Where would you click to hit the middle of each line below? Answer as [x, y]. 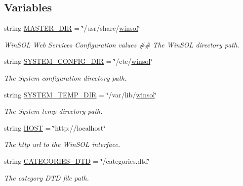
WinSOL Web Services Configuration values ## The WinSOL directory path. [122, 44]
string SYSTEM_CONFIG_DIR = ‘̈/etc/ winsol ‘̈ [78, 61]
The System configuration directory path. [65, 77]
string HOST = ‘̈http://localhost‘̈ [55, 127]
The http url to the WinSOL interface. [62, 144]
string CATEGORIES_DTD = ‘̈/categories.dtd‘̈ [77, 161]
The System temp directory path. [53, 111]
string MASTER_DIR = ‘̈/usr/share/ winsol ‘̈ [72, 28]
